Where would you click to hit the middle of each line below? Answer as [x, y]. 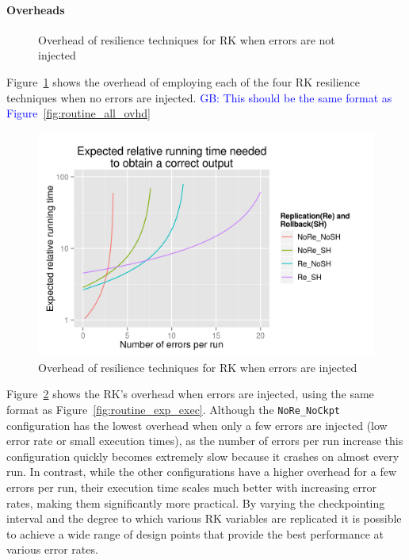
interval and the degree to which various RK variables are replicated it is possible [204, 518]
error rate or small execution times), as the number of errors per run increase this [205, 441]
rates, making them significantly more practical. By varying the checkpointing [196, 502]
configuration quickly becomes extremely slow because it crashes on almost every [203, 456]
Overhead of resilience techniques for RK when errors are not [187, 39]
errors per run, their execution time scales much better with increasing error [191, 487]
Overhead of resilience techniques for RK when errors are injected [198, 367]
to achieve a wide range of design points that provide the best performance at [195, 533]
